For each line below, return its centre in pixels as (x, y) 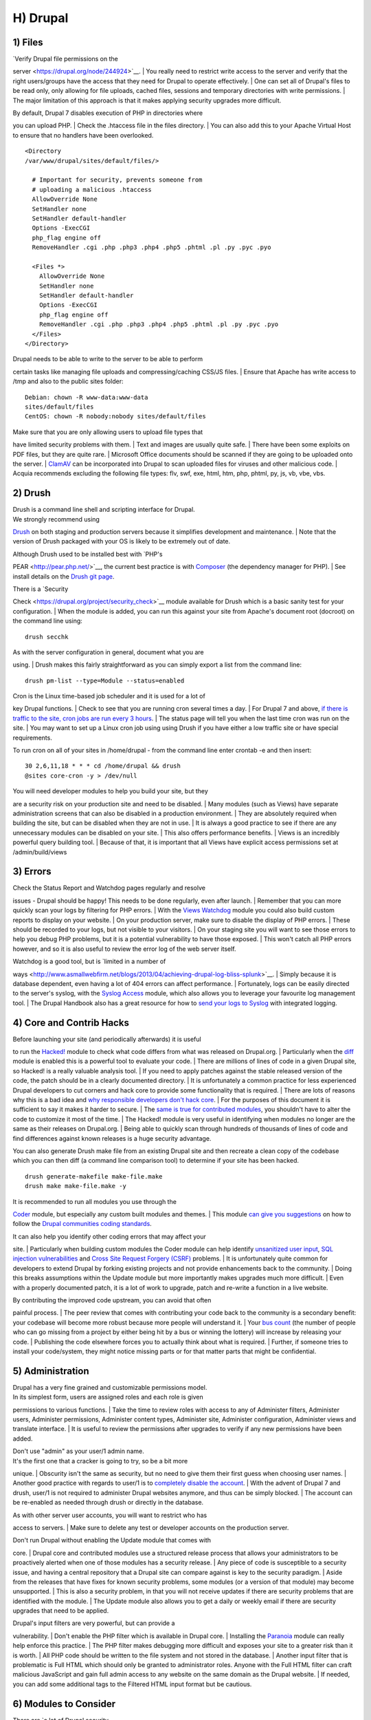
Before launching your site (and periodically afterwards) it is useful (107, 1039)
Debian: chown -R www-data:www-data (87, 397)
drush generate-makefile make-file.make (94, 1176)
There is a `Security (41, 589)
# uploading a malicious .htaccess (92, 190)
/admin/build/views (40, 852)
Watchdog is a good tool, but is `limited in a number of (89, 961)
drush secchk (47, 637)
